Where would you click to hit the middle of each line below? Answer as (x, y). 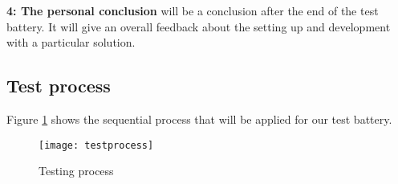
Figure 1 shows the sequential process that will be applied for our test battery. (199, 119)
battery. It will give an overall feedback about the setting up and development (199, 26)
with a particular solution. (71, 42)
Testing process (76, 171)
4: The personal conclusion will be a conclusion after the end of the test (193, 10)
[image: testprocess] (96, 145)
